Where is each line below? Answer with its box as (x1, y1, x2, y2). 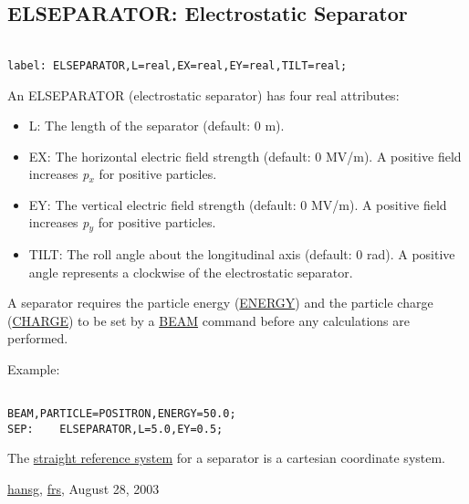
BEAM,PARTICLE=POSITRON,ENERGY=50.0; (7, 407, 236, 421)
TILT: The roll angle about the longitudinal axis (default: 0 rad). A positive (28, 244, 455, 263)
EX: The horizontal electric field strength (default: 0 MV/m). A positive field (28, 146, 462, 165)
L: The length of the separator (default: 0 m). (28, 116, 285, 135)
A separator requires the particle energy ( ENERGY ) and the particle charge (7, 293, 433, 312)
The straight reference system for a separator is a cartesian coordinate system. (7, 448, 446, 467)
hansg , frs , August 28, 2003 (7, 479, 160, 499)
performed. (7, 329, 68, 348)
